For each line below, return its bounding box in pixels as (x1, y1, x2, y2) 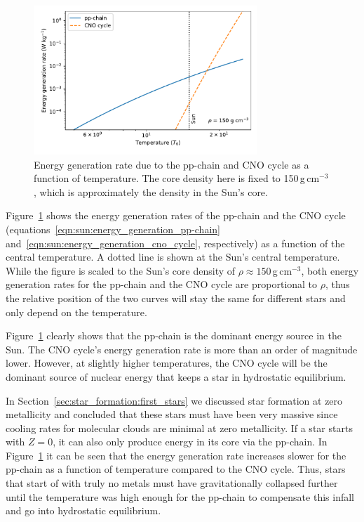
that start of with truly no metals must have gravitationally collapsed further (6, 476, 338, 490)
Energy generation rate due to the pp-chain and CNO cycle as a (34, 157, 309, 171)
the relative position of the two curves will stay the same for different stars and (6, 290, 346, 305)
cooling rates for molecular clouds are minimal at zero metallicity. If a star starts (6, 420, 353, 435)
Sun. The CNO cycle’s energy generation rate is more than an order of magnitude (6, 341, 358, 356)
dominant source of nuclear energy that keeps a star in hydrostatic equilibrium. (6, 369, 346, 384)
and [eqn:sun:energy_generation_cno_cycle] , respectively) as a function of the (6, 235, 345, 250)
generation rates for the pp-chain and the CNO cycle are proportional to (6, 277, 318, 292)
